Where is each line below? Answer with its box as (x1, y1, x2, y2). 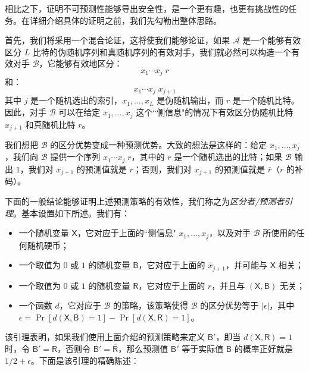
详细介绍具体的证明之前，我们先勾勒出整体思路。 (29, 14, 221, 26)
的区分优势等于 (200, 299, 259, 312)
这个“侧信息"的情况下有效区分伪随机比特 (136, 106, 294, 118)
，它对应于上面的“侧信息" (77, 227, 176, 239)
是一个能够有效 (242, 34, 301, 46)
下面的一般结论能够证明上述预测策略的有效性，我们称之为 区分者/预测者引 (5, 194, 293, 207)
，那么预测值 (118, 342, 168, 354)
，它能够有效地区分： (39, 57, 123, 70)
